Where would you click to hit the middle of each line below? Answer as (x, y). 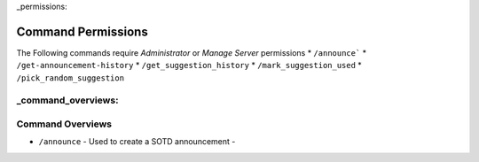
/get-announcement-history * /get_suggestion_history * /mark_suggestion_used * (189, 66)
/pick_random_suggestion (70, 78)
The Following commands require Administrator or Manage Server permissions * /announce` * (192, 52)
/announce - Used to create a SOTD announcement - (137, 142)
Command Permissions (82, 31)
